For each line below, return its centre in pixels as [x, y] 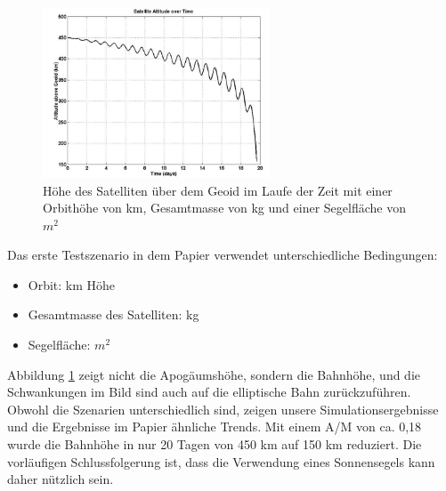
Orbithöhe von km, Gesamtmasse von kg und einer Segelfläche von [224, 208]
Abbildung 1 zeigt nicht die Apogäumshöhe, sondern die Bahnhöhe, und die [214, 374]
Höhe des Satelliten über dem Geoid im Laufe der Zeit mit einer [218, 190]
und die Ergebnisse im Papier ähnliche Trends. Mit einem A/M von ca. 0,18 [215, 427]
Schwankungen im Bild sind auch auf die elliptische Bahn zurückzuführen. [209, 392]
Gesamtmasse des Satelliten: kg [114, 314]
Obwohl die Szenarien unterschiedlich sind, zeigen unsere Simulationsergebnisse [223, 409]
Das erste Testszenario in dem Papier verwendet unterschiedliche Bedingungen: [223, 255]
